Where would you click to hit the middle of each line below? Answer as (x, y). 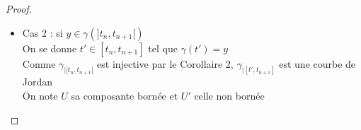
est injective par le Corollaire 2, (165, 63)
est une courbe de (317, 63)
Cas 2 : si (42, 32)
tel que (163, 48)
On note (40, 96)
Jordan (38, 82)
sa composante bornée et (125, 96)
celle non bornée (229, 96)
